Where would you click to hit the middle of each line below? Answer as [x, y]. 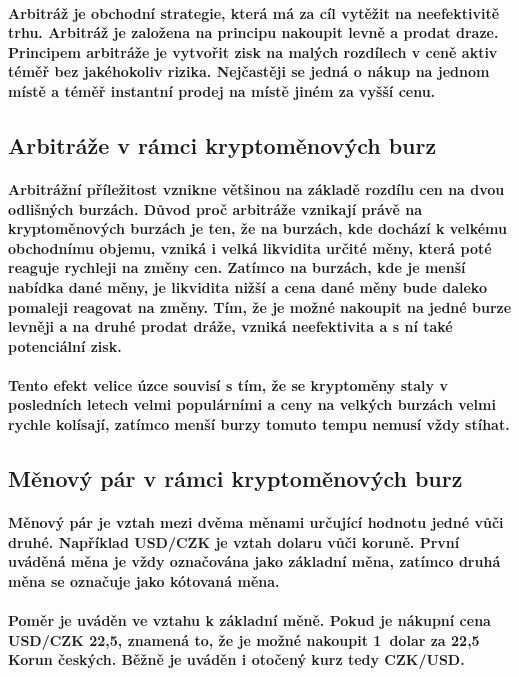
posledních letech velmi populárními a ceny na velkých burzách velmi [252, 404]
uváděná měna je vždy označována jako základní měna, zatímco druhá [254, 561]
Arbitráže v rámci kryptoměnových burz [222, 144]
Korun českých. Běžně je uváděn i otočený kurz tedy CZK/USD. [236, 659]
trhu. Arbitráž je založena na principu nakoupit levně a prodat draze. [253, 32]
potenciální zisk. [65, 345]
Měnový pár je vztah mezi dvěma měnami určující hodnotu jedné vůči [256, 522]
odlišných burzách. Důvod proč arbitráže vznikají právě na [215, 208]
